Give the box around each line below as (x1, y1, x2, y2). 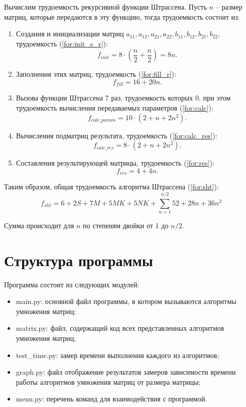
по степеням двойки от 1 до (83, 220, 169, 230)
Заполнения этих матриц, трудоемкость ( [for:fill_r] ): (16, 69, 176, 79)
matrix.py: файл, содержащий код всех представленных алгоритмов (16, 323, 224, 333)
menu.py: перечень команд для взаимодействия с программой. (16, 393, 207, 404)
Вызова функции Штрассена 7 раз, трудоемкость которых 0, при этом (16, 92, 231, 103)
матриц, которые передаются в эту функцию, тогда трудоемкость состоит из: (4, 11, 240, 22)
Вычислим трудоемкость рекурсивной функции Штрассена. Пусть (4, 2, 207, 12)
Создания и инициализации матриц (16, 28, 124, 39)
